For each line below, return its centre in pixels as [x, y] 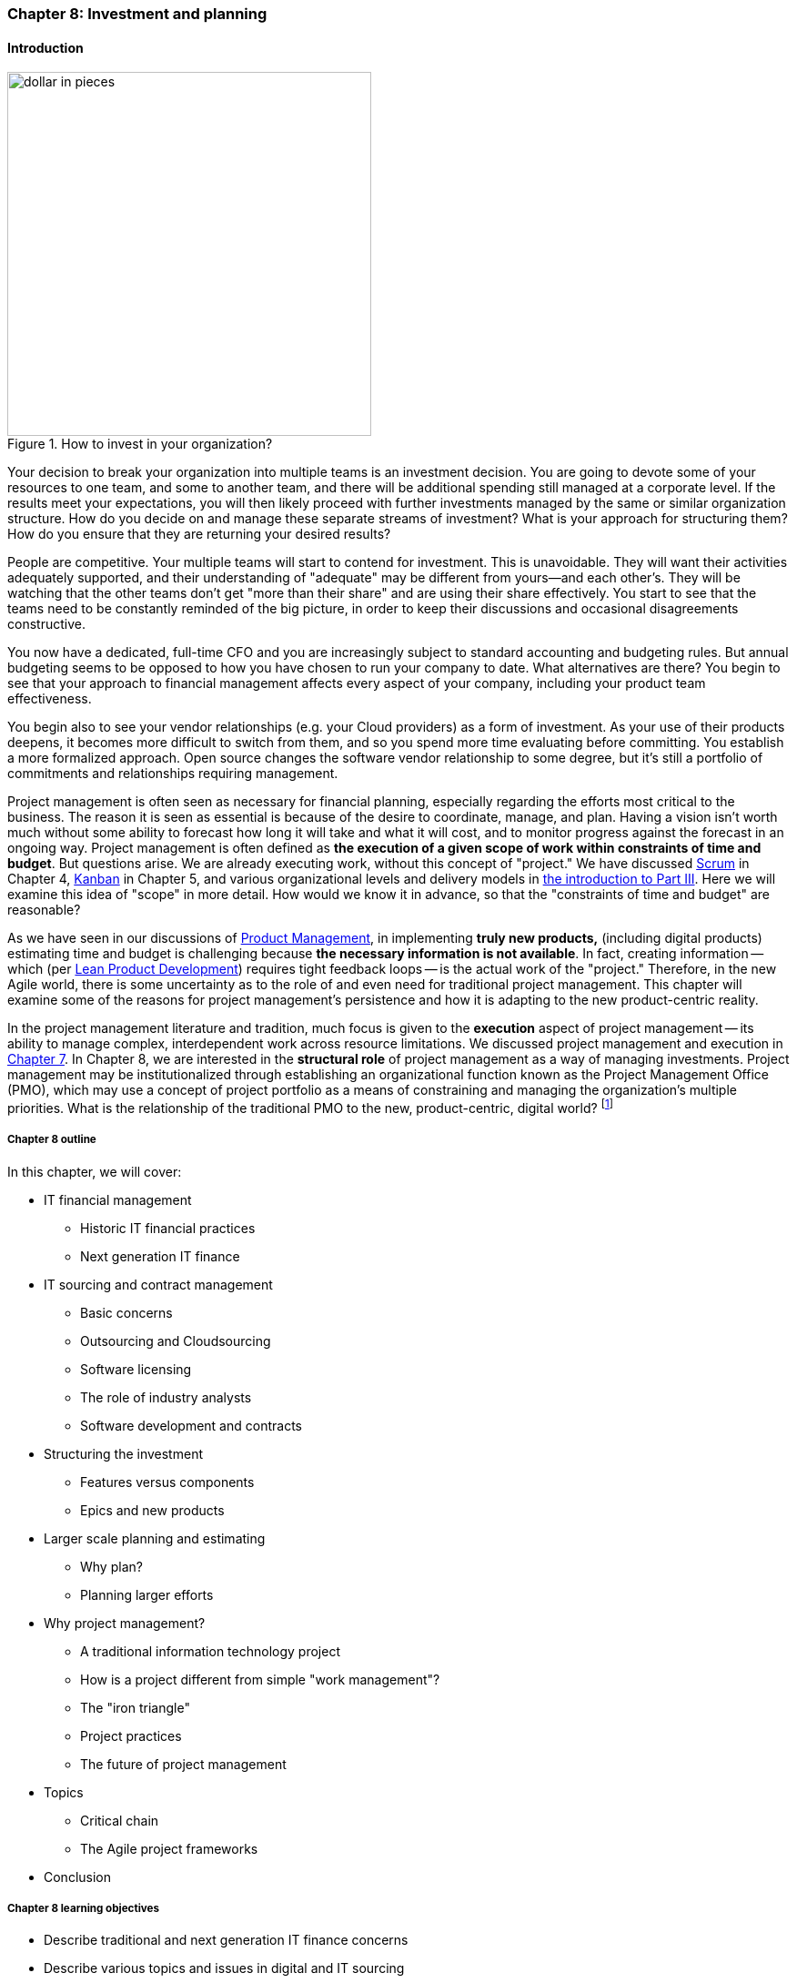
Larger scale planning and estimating [155, 1538]
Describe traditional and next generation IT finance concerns [226, 1940]
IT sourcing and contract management [158, 1284]
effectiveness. [50, 699]
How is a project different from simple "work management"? [260, 1679]
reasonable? [44, 910]
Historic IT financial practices [168, 1228]
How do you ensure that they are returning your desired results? [199, 534]
